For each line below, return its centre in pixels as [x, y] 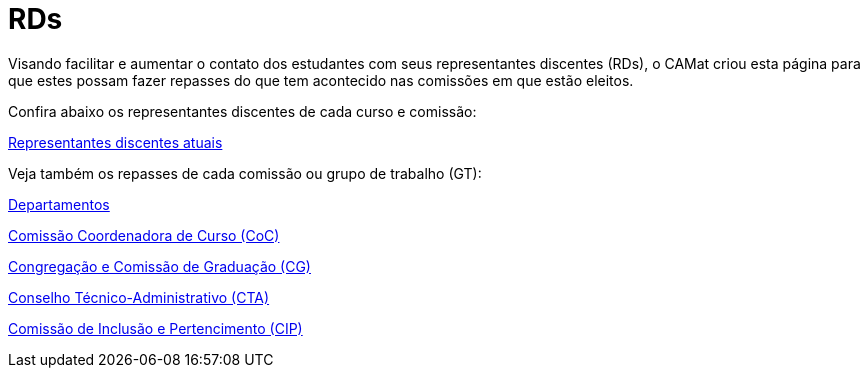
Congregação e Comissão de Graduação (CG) [159, 266]
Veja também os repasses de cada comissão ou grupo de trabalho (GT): [245, 173]
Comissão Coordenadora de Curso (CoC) [144, 235]
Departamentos [59, 204]
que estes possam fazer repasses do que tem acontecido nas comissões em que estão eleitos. [321, 80]
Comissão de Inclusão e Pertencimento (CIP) [155, 328]
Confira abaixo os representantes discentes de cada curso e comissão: [242, 111]
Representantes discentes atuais [115, 142]
